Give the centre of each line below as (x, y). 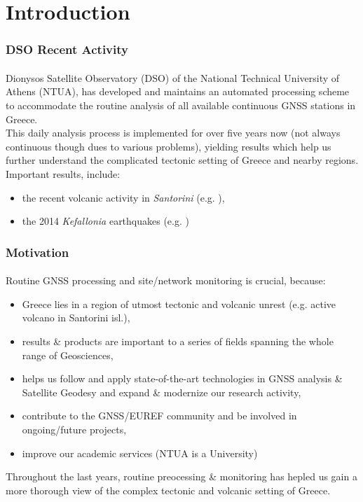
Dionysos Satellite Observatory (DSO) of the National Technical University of (173, 77)
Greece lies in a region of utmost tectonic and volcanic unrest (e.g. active (179, 304)
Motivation (37, 252)
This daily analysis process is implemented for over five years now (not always (173, 133)
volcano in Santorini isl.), (76, 318)
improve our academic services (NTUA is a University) (140, 453)
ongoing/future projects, (74, 429)
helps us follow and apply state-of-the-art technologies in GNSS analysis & (182, 378)
